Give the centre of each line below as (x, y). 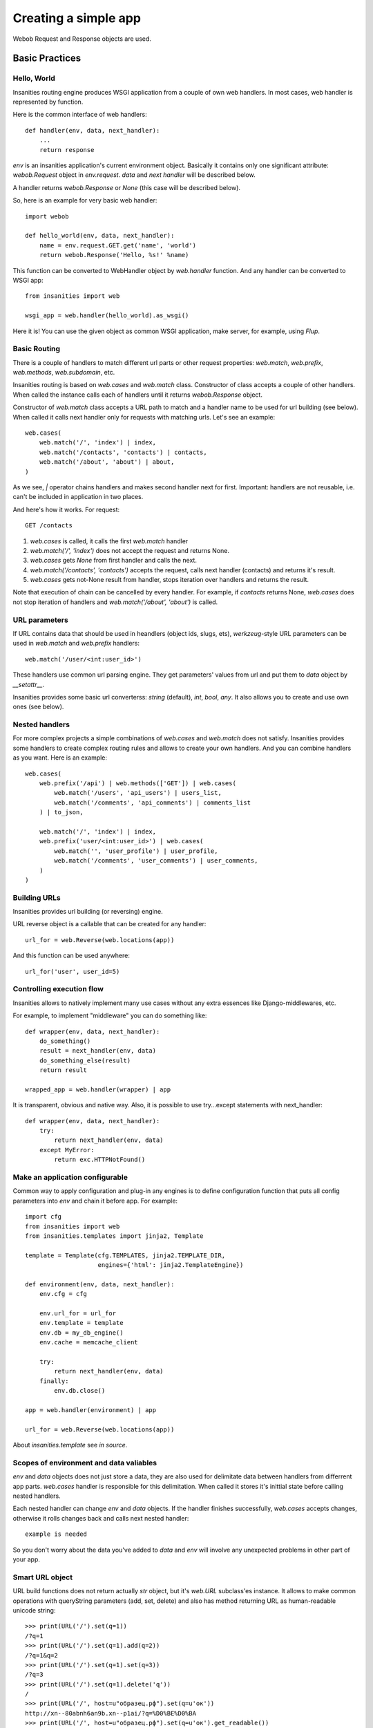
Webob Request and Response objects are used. (82, 39)
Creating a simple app (77, 18)
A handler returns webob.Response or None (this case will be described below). (127, 187)
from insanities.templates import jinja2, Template (114, 1236)
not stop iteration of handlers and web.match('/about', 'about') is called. (115, 602)
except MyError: (67, 1150)
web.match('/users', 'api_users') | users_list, (138, 793)
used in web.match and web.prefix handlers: (76, 644)
